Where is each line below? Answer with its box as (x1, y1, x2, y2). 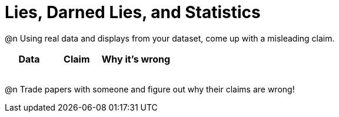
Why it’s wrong (101, 53, 171, 65)
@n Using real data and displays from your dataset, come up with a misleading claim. (5, 33, 335, 43)
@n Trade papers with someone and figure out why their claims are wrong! (5, 84, 295, 94)
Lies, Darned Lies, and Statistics (5, 2, 261, 22)
